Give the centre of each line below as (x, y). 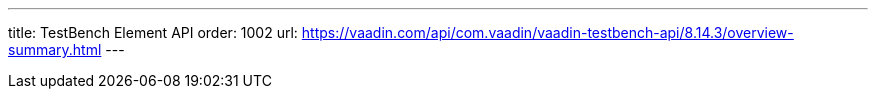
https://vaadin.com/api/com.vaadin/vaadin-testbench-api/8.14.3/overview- (547, 32)
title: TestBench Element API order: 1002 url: (153, 32)
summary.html (55, 49)
